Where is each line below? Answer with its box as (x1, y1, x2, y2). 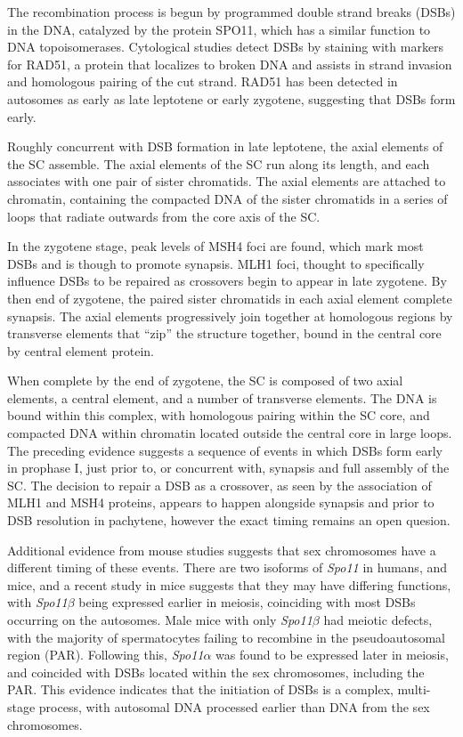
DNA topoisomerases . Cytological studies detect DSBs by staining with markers (7, 37, 444, 56)
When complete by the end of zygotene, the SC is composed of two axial (7, 371, 403, 390)
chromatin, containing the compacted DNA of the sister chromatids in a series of (7, 189, 448, 207)
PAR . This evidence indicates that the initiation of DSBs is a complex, (7, 680, 394, 699)
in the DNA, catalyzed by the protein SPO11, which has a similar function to (7, 20, 431, 38)
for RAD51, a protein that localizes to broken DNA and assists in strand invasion (7, 54, 452, 73)
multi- (397, 680, 431, 699)
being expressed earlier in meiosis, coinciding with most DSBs (78, 593, 416, 611)
